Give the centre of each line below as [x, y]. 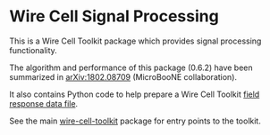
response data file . [44, 103]
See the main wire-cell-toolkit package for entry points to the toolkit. [135, 121]
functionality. [34, 50]
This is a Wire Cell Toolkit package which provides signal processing [135, 41]
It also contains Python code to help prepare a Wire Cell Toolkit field [135, 94]
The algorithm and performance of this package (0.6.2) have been [131, 67]
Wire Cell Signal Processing [114, 16]
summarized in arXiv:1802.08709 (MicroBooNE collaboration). [123, 76]
